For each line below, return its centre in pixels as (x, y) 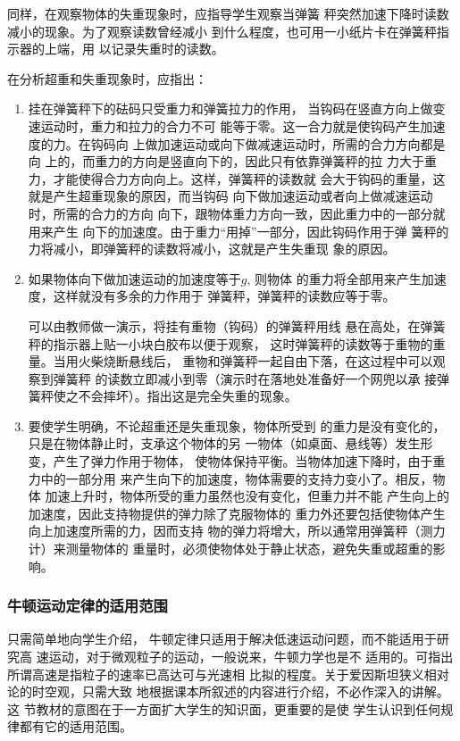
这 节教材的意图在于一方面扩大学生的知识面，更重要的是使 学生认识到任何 (224, 708)
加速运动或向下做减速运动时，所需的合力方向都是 (301, 143)
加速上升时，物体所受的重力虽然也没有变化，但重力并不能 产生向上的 (247, 496)
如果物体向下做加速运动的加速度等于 (134, 278)
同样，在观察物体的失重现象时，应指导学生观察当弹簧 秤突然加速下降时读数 (228, 13)
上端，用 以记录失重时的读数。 (134, 49)
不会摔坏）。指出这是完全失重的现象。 (188, 396)
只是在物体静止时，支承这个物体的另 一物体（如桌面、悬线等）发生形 (230, 443)
